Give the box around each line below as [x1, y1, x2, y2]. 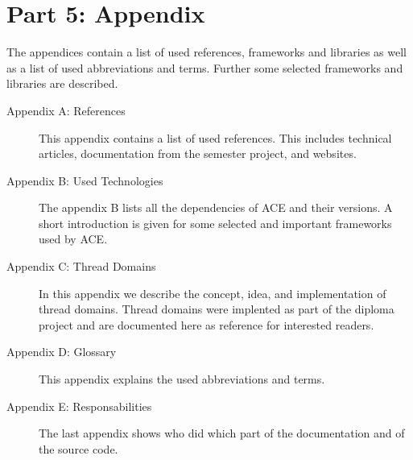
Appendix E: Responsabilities [6, 397, 152, 414]
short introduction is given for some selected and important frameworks [39, 214, 392, 231]
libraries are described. [6, 75, 118, 92]
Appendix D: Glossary [6, 343, 117, 360]
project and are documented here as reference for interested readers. [39, 316, 374, 333]
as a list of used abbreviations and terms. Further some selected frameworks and [6, 59, 403, 76]
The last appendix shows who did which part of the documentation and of [39, 425, 405, 441]
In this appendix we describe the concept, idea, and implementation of [39, 284, 386, 301]
